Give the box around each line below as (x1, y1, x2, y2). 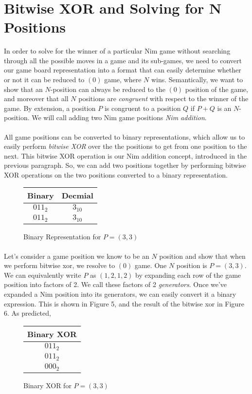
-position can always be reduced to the (50, 84, 165, 94)
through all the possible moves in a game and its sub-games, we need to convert (4, 55, 242, 65)
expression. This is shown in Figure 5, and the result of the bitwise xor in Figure (4, 298, 244, 308)
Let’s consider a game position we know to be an (4, 251, 149, 261)
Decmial (61, 190, 93, 201)
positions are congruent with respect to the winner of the (78, 93, 249, 104)
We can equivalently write (4, 269, 81, 280)
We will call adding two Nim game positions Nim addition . (32, 112, 207, 123)
